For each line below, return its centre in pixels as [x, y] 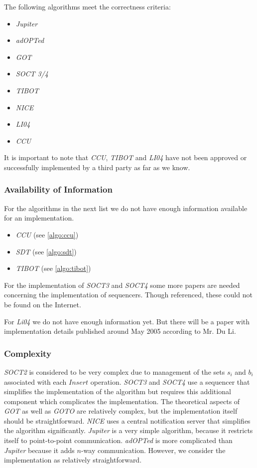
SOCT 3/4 [32, 74]
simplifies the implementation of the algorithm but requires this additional [118, 391]
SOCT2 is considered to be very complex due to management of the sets [115, 371]
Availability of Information [58, 189]
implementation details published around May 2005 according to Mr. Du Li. [120, 331]
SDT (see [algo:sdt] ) [46, 251]
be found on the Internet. [43, 304]
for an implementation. [39, 218]
